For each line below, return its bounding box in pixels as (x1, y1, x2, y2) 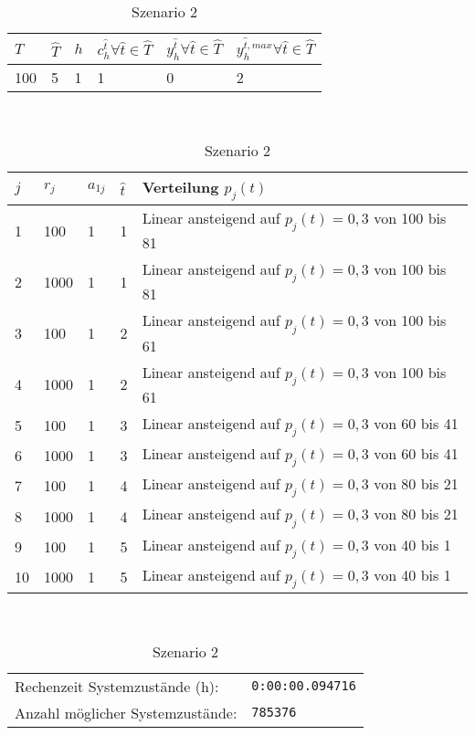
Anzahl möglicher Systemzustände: (15, 701, 237, 723)
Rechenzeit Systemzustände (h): (15, 675, 219, 697)
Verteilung (142, 175, 219, 197)
